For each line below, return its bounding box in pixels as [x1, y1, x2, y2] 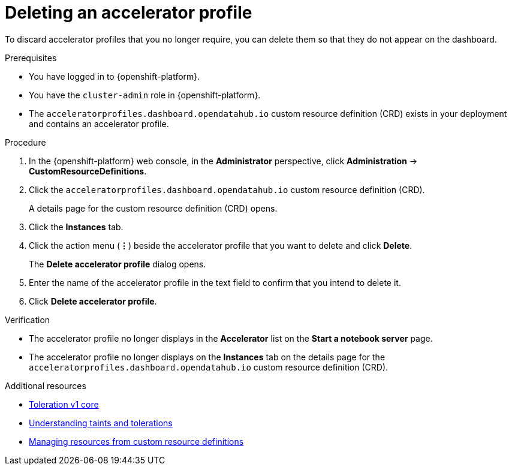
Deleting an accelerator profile [5, 2, 252, 23]
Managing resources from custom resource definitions [29, 436, 244, 447]
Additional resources [5, 380, 86, 391]
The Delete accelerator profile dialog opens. [29, 258, 206, 269]
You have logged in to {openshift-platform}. [29, 71, 200, 82]
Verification [5, 314, 50, 325]
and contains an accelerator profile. [29, 118, 169, 129]
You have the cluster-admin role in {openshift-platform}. [29, 89, 261, 100]
